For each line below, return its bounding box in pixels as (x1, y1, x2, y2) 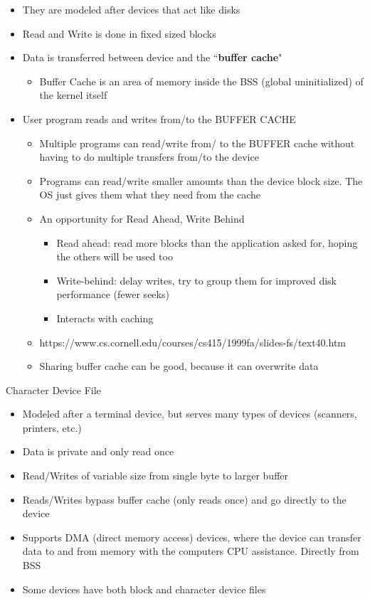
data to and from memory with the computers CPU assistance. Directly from (22, 544, 359, 558)
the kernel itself (39, 88, 107, 102)
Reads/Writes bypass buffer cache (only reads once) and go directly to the (22, 492, 347, 507)
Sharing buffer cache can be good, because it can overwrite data (39, 359, 319, 373)
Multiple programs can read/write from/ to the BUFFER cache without (39, 135, 355, 150)
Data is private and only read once (22, 444, 174, 459)
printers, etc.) (22, 420, 82, 435)
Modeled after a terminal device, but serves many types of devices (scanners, (22, 406, 357, 421)
